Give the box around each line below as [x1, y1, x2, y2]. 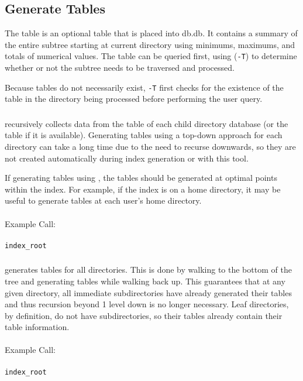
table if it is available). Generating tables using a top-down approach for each [5, 129, 283, 141]
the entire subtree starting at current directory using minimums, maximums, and [5, 38, 295, 50]
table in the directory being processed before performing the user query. [5, 92, 263, 105]
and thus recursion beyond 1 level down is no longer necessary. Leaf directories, [5, 298, 289, 310]
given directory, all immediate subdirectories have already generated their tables [5, 286, 292, 298]
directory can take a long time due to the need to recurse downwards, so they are [5, 140, 296, 152]
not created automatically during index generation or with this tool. [5, 152, 249, 164]
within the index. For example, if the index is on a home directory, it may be [5, 183, 281, 195]
